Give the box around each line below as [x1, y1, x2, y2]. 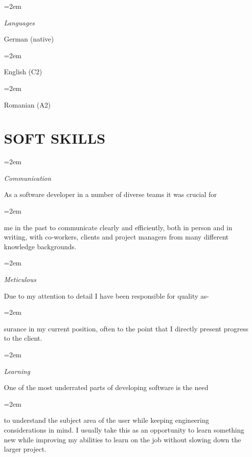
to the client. [4, 333, 43, 343]
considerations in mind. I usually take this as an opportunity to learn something [4, 424, 245, 435]
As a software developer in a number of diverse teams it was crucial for [4, 189, 217, 199]
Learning [4, 366, 30, 376]
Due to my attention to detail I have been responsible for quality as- [4, 290, 209, 301]
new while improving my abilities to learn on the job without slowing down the [4, 434, 241, 444]
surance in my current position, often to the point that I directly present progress [4, 323, 249, 333]
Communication [4, 173, 51, 183]
